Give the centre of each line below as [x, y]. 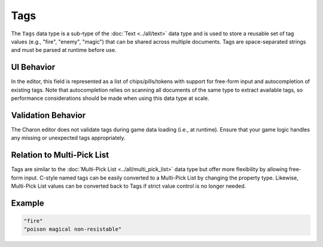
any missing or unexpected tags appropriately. [68, 138]
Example [28, 203]
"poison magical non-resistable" [73, 229]
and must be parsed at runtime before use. [64, 50]
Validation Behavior [48, 115]
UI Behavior [33, 67]
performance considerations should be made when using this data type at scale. [110, 98]
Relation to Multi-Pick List [60, 155]
